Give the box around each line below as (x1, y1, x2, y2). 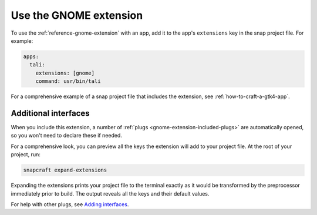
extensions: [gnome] (35, 69, 95, 76)
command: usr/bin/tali (35, 78, 101, 85)
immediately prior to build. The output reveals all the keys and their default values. (11, 190, 210, 197)
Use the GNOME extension (11, 9, 143, 22)
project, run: (11, 151, 41, 158)
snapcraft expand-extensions (23, 167, 107, 173)
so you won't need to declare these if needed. (11, 132, 123, 139)
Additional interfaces (11, 108, 90, 118)
